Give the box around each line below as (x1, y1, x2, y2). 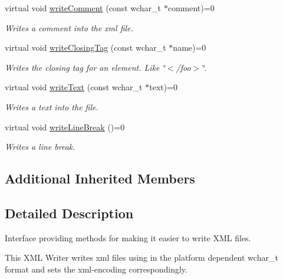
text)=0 (149, 81, 178, 93)
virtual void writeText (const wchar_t (5, 81, 143, 93)
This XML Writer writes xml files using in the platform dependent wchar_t (5, 251, 278, 264)
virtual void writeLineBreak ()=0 (5, 120, 125, 133)
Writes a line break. (5, 140, 75, 153)
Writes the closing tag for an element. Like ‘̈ (5, 61, 165, 73)
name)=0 (173, 41, 206, 54)
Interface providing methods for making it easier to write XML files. (5, 231, 251, 244)
